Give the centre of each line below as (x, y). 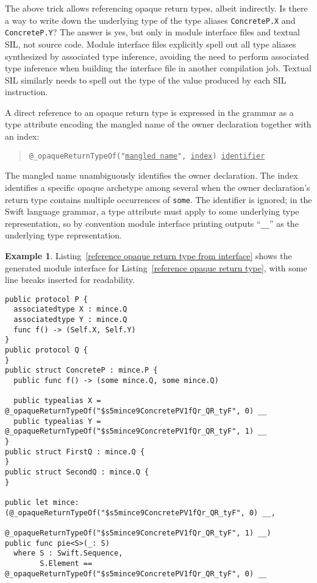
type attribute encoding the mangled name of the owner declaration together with (158, 124)
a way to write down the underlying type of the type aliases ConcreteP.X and (150, 20)
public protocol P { (47, 299)
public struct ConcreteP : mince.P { (81, 370)
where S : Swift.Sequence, (68, 553)
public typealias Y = (57, 421)
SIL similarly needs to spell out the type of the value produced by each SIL (146, 80)
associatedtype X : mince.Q (70, 309)
